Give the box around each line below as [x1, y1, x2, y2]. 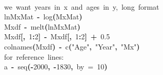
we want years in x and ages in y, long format [4, 1, 159, 12]
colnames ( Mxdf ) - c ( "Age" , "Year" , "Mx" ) [4, 41, 140, 52]
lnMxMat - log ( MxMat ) [4, 11, 83, 22]
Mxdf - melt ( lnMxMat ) [4, 21, 80, 32]
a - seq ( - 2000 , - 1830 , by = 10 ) [4, 61, 108, 72]
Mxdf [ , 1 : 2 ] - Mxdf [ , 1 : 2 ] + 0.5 [4, 31, 110, 42]
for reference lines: [4, 51, 64, 62]
